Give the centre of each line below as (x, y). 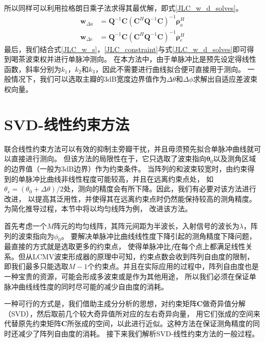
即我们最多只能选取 (36, 266)
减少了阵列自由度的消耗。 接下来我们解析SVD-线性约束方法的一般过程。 (139, 334)
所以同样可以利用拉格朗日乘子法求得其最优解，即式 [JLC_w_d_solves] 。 (124, 8)
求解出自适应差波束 (225, 79)
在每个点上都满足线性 (210, 246)
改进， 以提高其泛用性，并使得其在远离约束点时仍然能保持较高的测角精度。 (130, 198)
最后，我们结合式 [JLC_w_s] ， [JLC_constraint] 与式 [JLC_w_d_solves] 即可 (126, 49)
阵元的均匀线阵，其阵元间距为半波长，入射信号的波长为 (147, 225)
